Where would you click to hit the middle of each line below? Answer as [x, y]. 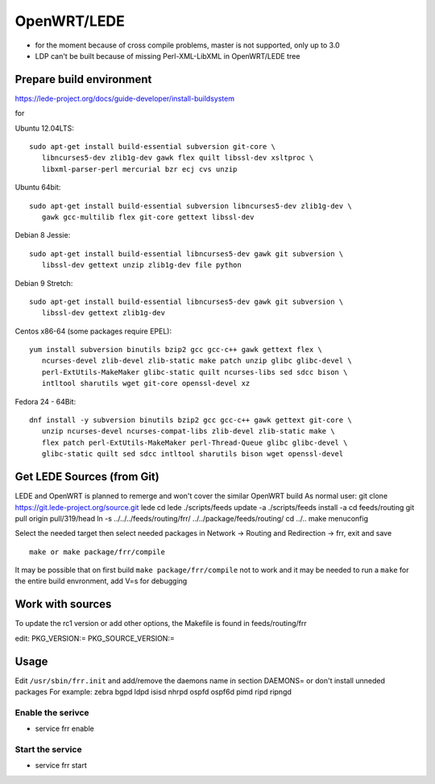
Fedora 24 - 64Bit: [46, 401]
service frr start [61, 765]
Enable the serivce [52, 712]
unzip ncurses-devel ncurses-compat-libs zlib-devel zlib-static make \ [188, 431]
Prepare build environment [83, 79]
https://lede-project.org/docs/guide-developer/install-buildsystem [125, 98]
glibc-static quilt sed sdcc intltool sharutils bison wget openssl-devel [193, 454]
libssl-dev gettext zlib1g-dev [103, 313]
